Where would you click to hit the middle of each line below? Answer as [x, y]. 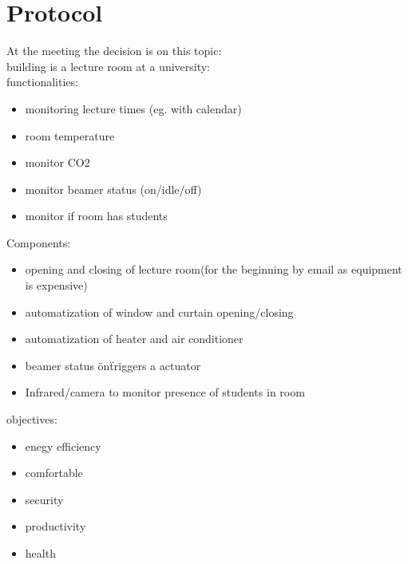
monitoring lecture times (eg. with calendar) [133, 108]
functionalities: [42, 82]
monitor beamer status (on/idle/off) [113, 189]
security [44, 499]
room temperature [70, 135]
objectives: [32, 419]
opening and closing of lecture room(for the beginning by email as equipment [214, 269]
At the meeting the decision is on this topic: [114, 51]
